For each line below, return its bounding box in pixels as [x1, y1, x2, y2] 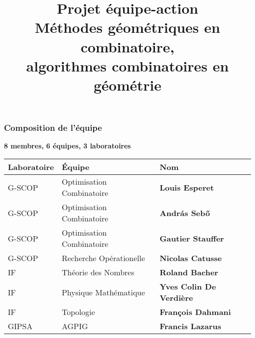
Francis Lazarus [159, 320, 222, 332]
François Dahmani [159, 306, 231, 318]
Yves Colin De [159, 281, 216, 292]
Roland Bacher [159, 266, 218, 278]
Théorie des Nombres [61, 266, 134, 278]
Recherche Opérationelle [61, 252, 145, 264]
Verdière [159, 292, 193, 304]
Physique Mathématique [61, 286, 145, 298]
